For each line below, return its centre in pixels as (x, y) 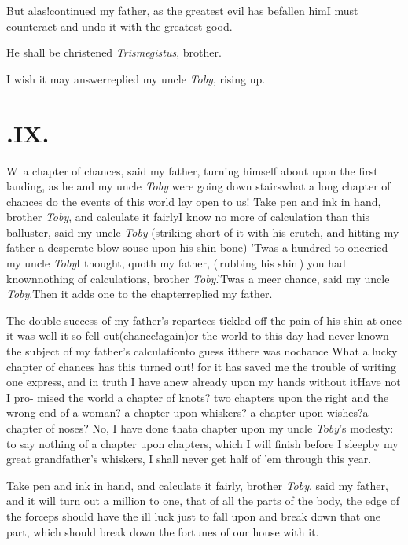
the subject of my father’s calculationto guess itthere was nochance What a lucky (202, 351)
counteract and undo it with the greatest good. (119, 26)
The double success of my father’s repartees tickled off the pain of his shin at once (204, 320)
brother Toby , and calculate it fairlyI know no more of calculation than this (188, 217)
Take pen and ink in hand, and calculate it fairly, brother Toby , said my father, (197, 485)
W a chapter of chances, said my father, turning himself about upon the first (192, 170)
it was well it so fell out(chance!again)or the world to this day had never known (198, 335)
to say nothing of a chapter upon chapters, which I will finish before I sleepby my (202, 443)
